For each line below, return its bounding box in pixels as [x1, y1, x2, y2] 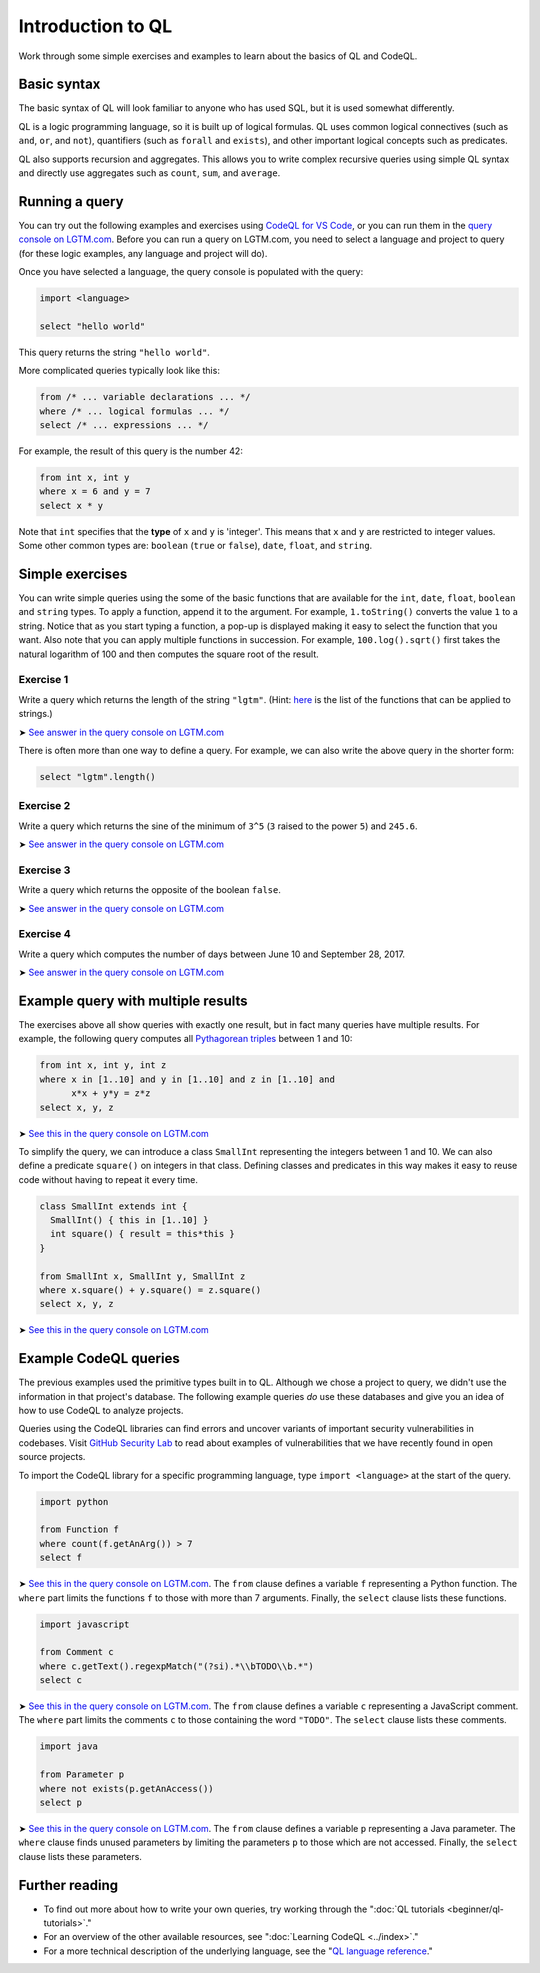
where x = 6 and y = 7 [39, 486, 151, 497]
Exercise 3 [18, 863, 71, 877]
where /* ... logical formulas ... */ [39, 405, 230, 417]
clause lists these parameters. [18, 1850, 142, 1862]
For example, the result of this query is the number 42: [18, 445, 244, 457]
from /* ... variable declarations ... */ [39, 391, 251, 403]
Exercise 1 [18, 673, 69, 687]
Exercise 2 [18, 799, 71, 813]
